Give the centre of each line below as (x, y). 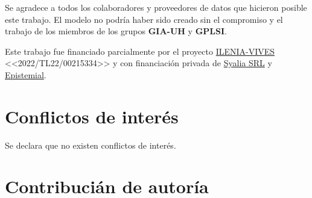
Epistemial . (26, 74)
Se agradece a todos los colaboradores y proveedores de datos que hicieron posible (156, 7)
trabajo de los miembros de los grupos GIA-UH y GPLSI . (116, 31)
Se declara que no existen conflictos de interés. (91, 145)
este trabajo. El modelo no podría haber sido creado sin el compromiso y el (144, 19)
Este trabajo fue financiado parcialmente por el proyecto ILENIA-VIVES (140, 51)
